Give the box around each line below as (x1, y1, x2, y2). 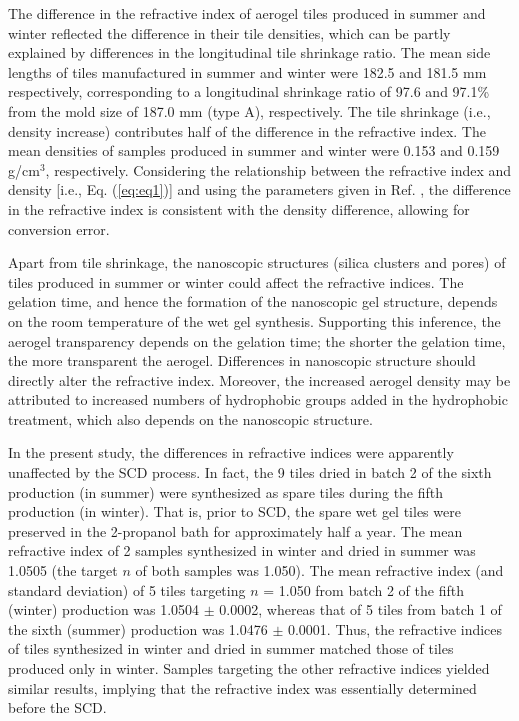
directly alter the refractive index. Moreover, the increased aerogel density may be (8, 369, 511, 390)
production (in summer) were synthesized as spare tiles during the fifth (8, 481, 444, 502)
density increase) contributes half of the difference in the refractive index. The (8, 120, 486, 141)
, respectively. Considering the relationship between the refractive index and (45, 159, 512, 180)
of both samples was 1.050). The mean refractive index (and (135, 560, 504, 581)
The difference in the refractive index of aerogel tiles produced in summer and (8, 3, 486, 23)
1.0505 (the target (8, 560, 118, 581)
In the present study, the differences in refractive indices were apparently (8, 442, 454, 463)
